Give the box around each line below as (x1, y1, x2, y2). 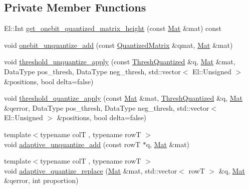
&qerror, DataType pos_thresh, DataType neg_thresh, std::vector (4, 102, 209, 113)
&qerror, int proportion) (4, 175, 79, 186)
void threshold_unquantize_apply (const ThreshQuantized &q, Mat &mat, (4, 56, 235, 67)
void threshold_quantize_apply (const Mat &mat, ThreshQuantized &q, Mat (4, 93, 243, 103)
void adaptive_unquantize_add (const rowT (4, 139, 140, 149)
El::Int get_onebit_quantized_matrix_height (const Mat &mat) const (4, 23, 222, 33)
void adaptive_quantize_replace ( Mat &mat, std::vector (4, 165, 177, 176)
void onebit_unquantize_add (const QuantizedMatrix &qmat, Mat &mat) (4, 39, 233, 50)
